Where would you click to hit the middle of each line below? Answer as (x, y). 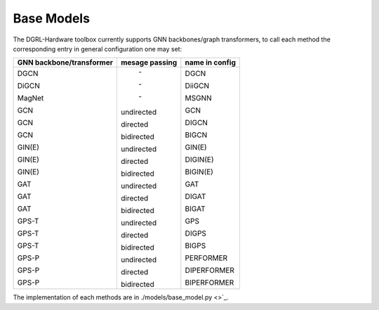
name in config (211, 63)
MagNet (31, 98)
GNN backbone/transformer (65, 63)
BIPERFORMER (210, 283)
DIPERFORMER (210, 271)
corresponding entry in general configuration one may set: (98, 49)
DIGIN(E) (199, 160)
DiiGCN (197, 86)
